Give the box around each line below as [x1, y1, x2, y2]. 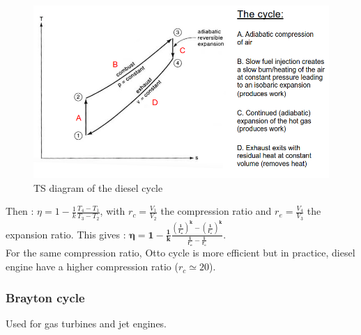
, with [100, 204, 125, 218]
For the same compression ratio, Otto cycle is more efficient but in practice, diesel [6, 245, 355, 260]
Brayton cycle [6, 288, 85, 306]
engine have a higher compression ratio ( [6, 259, 178, 274]
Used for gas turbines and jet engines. [6, 316, 167, 330]
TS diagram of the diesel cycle [33, 180, 163, 195]
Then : [6, 204, 34, 218]
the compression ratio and [160, 204, 272, 218]
